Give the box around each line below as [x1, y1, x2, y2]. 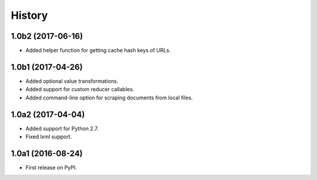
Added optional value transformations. [25, 77, 119, 85]
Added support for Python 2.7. [25, 125, 99, 132]
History [11, 9, 48, 22]
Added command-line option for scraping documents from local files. [25, 94, 193, 101]
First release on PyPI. [25, 164, 77, 171]
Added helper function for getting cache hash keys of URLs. [25, 47, 171, 54]
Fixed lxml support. [25, 133, 72, 141]
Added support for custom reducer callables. [25, 86, 134, 93]
